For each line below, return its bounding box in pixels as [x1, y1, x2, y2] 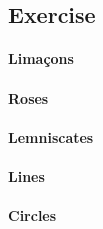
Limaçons [8, 48, 74, 69]
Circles [8, 205, 57, 226]
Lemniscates [8, 126, 94, 147]
